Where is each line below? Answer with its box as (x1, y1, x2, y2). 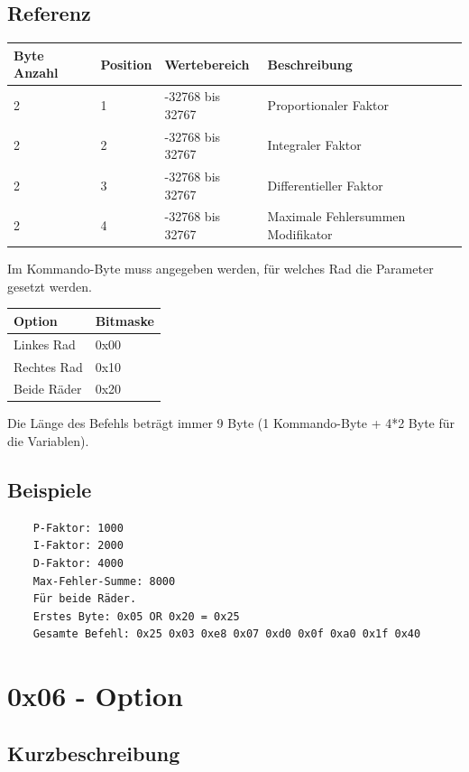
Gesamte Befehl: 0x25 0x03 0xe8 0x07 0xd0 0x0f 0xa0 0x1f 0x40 (32, 628, 421, 641)
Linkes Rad (14, 334, 76, 353)
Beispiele (7, 476, 92, 504)
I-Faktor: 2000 (32, 539, 124, 553)
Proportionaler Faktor (267, 95, 389, 114)
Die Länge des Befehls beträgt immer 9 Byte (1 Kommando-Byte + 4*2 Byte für (7, 414, 455, 433)
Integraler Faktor (267, 135, 362, 154)
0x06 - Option (7, 677, 183, 714)
